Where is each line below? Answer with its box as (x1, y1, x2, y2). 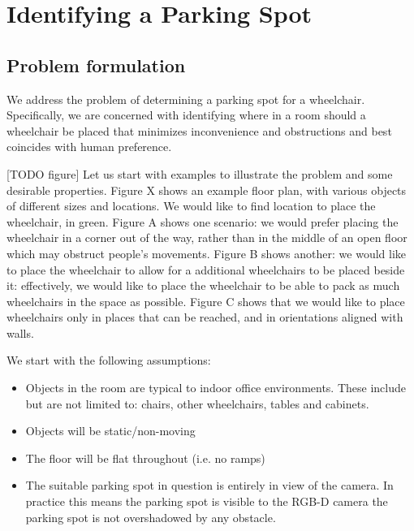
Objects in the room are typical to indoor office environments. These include (25, 379, 406, 396)
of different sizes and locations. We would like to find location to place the (6, 197, 376, 214)
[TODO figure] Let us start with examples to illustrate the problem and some (6, 165, 393, 182)
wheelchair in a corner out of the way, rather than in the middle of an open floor (6, 229, 408, 246)
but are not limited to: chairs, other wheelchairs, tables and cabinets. (25, 395, 369, 412)
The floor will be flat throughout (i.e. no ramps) (25, 449, 265, 466)
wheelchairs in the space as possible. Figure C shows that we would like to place (6, 292, 405, 309)
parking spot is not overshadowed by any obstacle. (25, 508, 276, 525)
